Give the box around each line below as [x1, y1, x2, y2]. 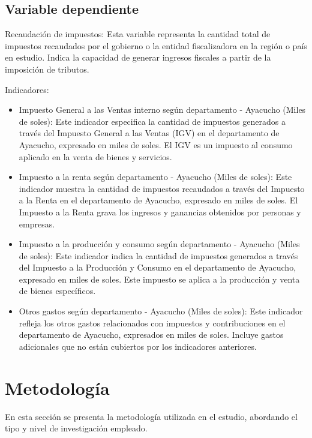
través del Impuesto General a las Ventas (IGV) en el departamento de [19, 127, 280, 139]
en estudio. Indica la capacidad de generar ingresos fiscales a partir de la [5, 51, 271, 64]
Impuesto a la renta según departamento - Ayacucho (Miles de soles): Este [19, 170, 292, 183]
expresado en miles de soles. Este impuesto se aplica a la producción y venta [19, 272, 300, 285]
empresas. [19, 217, 55, 230]
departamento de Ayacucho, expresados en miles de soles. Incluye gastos [19, 328, 284, 341]
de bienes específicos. [19, 284, 96, 297]
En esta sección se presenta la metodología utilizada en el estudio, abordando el [5, 410, 298, 422]
